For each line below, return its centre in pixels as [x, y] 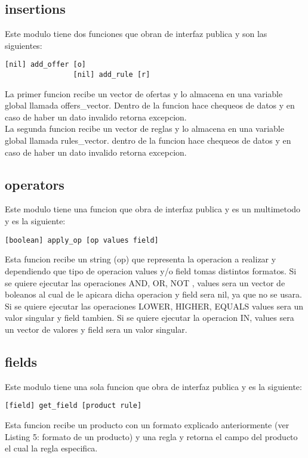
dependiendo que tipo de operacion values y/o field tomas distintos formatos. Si [151, 270]
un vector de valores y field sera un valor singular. [96, 329]
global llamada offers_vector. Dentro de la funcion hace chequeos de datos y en [150, 105]
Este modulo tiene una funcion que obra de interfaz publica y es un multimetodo [153, 209]
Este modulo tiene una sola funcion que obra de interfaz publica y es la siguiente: [153, 386]
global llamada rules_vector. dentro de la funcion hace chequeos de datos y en [148, 140]
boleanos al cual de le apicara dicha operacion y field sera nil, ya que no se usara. [153, 294]
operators [35, 184]
